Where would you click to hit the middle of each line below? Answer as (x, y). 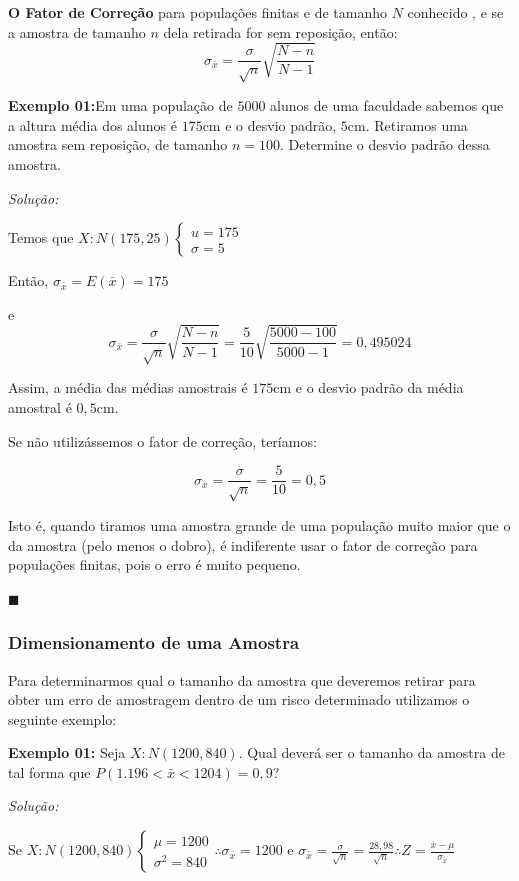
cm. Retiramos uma (407, 124)
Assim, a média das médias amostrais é (128, 387)
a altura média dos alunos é (92, 124)
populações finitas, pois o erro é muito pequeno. (154, 564)
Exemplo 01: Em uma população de (120, 105)
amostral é (40, 406)
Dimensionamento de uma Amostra (154, 642)
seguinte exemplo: (62, 718)
